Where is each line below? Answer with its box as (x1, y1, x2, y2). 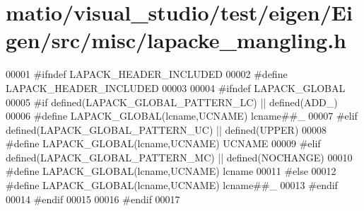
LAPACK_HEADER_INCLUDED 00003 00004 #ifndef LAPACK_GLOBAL (6, 80, 346, 95)
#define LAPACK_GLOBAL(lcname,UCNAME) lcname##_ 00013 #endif (6, 178, 338, 193)
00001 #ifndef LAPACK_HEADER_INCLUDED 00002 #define (6, 67, 288, 81)
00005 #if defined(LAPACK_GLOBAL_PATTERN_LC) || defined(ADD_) (6, 94, 338, 109)
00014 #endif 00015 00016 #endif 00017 (6, 191, 180, 206)
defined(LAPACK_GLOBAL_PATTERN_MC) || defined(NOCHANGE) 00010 (6, 149, 353, 164)
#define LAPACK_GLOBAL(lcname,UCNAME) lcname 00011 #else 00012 (6, 164, 336, 178)
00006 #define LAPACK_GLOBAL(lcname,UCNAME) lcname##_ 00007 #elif (6, 108, 358, 123)
